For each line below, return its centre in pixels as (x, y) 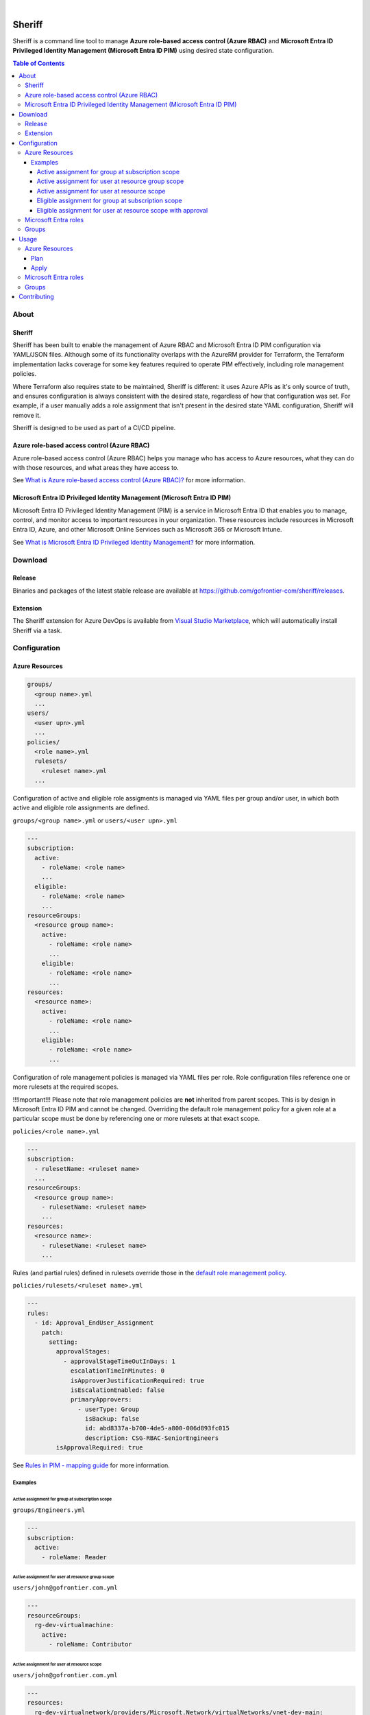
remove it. (27, 415)
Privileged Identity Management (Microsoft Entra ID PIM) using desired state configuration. (143, 51)
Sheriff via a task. (37, 630)
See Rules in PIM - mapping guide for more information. (91, 1465)
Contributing (36, 297)
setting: (63, 1342)
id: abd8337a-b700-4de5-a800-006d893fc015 (157, 1428)
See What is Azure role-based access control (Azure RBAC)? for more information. (129, 480)
